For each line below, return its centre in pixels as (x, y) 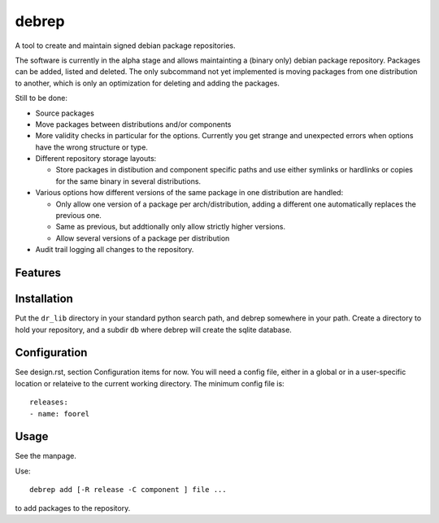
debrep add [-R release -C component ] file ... (128, 490)
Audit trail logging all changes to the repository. (115, 250)
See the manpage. (46, 456)
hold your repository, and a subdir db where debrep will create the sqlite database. (153, 329)
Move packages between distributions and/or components (133, 124)
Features (38, 273)
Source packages (65, 113)
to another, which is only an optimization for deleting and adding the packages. (148, 83)
